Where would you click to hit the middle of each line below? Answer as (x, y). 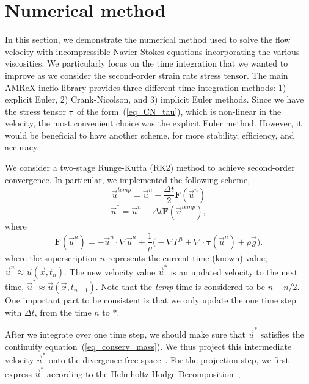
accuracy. (22, 147)
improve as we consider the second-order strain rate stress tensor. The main (147, 75)
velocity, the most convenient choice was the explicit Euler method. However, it (154, 123)
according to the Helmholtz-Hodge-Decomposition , (144, 373)
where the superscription (51, 258)
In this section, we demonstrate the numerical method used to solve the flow (148, 39)
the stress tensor (35, 111)
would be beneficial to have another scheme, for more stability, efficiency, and (150, 135)
